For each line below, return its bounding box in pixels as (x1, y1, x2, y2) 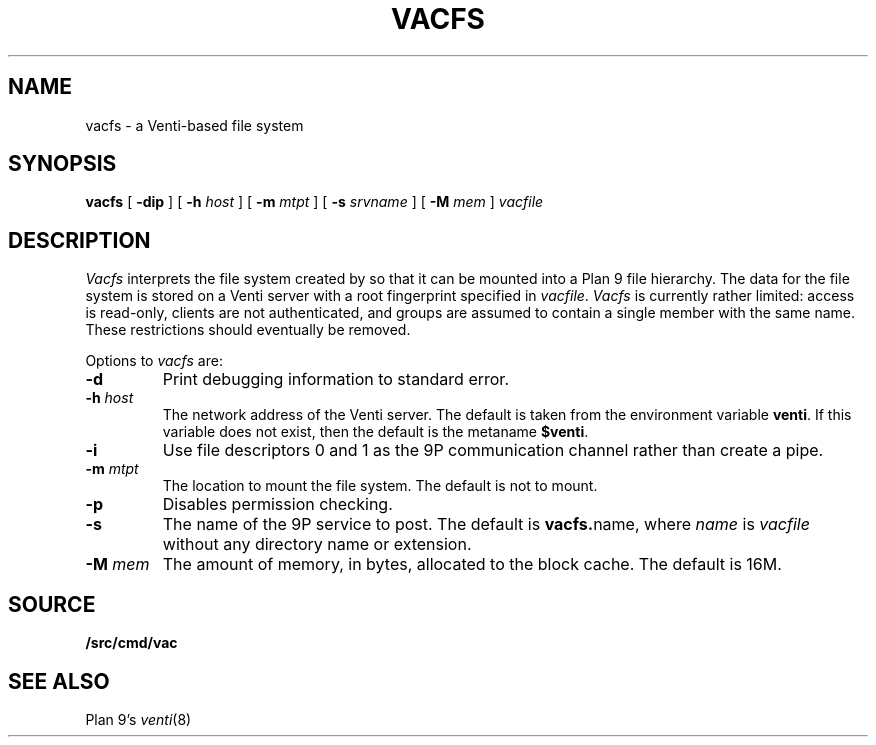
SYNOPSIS (8, 151, 117, 177)
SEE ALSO (8, 668, 110, 694)
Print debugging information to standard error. (162, 369, 509, 390)
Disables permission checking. (162, 494, 393, 515)
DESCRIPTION (8, 227, 151, 253)
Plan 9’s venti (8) (85, 710, 192, 728)
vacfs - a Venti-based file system (85, 116, 304, 134)
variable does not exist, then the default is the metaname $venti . (162, 423, 589, 441)
